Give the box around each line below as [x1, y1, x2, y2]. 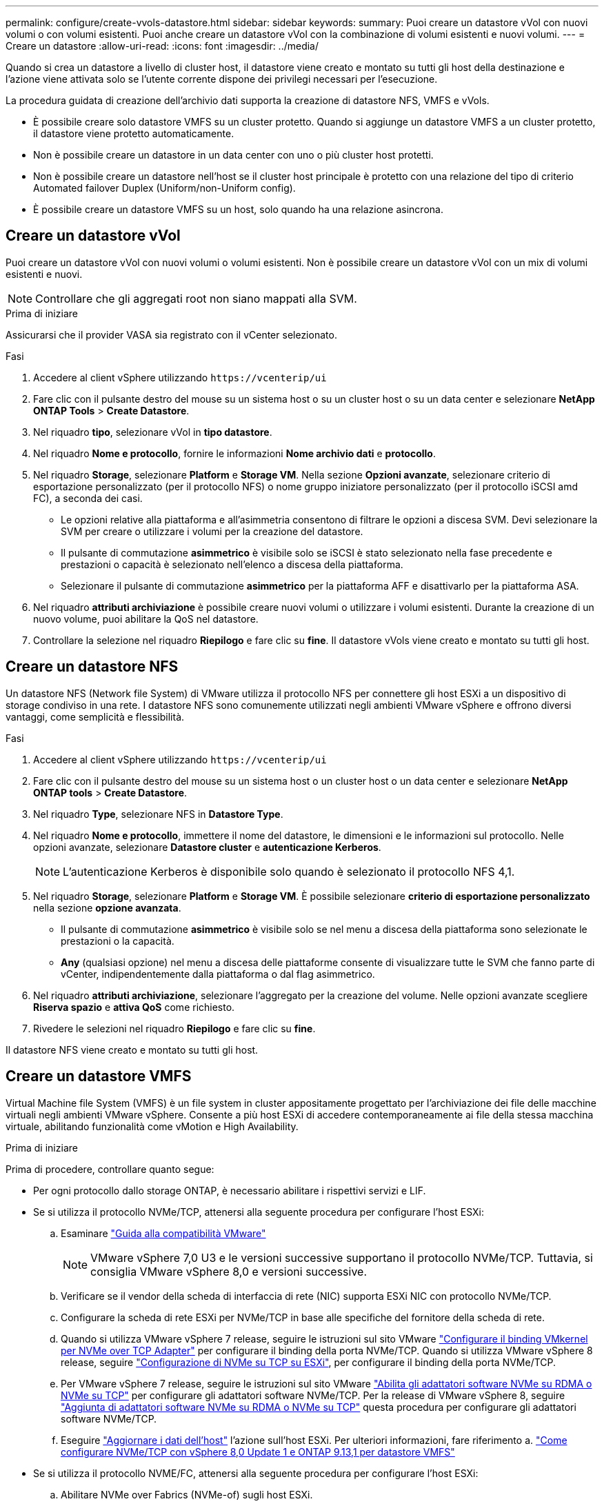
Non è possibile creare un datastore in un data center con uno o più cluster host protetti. [33, 149, 434, 161]
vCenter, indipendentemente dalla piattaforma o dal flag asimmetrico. [61, 967, 375, 980]
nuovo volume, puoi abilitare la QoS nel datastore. [33, 612, 259, 625]
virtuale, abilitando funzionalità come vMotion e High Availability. [6, 1120, 299, 1132]
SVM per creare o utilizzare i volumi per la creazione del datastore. [61, 525, 363, 537]
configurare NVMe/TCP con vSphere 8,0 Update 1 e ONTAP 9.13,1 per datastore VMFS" [61, 1445, 455, 1458]
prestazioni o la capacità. [61, 934, 174, 947]
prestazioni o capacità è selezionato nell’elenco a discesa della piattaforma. [61, 558, 403, 570]
